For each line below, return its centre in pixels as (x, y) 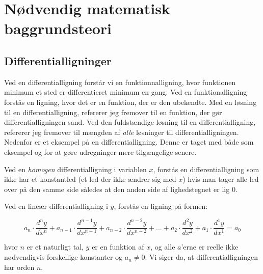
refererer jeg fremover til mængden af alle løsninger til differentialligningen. (122, 132)
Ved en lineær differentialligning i (56, 206)
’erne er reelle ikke (210, 247)
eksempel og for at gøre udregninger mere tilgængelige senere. (100, 152)
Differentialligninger (58, 60)
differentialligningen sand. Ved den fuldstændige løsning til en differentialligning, (130, 122)
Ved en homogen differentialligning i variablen (75, 169)
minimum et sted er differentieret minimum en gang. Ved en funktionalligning (126, 92)
